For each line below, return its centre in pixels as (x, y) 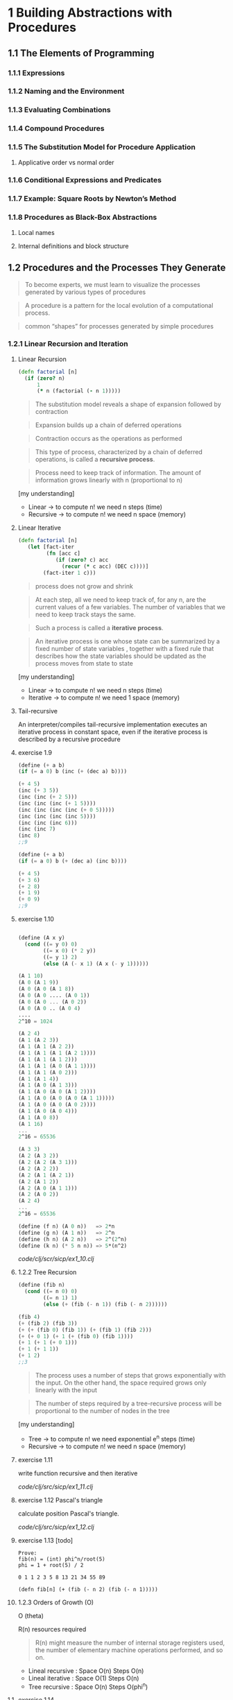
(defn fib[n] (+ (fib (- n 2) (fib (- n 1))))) (88, 1589)
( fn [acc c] (63, 554)
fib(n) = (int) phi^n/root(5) (62, 1559)
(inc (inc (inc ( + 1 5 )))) (57, 803)
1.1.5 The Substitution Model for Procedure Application (102, 147)
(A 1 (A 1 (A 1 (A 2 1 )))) (57, 1053)
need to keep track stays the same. (85, 614)
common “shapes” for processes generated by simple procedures (119, 326)
